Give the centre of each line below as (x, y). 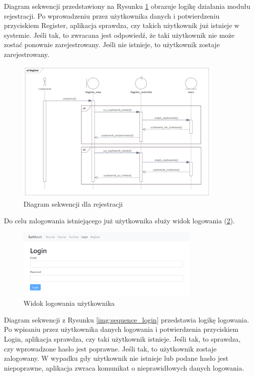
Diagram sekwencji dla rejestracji (73, 203)
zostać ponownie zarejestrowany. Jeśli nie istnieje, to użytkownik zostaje (112, 44)
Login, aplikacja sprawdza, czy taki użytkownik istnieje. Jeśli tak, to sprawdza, (122, 339)
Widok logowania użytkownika (69, 303)
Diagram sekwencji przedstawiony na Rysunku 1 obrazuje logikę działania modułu (127, 6)
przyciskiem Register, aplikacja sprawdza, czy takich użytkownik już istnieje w (122, 25)
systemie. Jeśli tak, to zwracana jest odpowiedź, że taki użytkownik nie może (119, 35)
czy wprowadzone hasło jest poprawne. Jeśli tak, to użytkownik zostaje (110, 348)
